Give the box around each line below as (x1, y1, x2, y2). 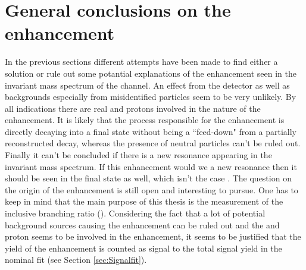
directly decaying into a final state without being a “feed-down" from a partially (5, 125, 297, 137)
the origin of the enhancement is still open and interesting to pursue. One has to (5, 183, 298, 196)
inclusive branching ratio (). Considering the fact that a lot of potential (5, 207, 266, 219)
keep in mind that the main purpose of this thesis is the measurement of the (5, 195, 283, 208)
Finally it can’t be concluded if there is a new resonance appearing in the (5, 149, 272, 161)
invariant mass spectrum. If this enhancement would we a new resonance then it (5, 160, 297, 172)
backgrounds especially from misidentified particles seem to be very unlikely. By (5, 90, 296, 103)
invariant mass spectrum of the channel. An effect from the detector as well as (5, 79, 290, 91)
